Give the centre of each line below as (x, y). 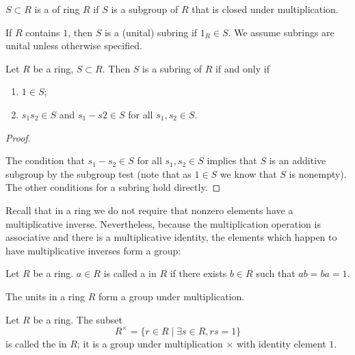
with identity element (281, 343)
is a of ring (57, 9)
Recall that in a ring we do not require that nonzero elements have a (149, 210)
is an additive (298, 160)
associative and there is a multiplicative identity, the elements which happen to (171, 237)
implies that (232, 160)
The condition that (45, 160)
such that (276, 273)
